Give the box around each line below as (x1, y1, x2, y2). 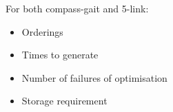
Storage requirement (21, 93, 108, 108)
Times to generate (21, 47, 99, 62)
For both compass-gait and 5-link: (6, 1, 149, 15)
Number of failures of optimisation (21, 70, 167, 85)
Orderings (21, 24, 63, 38)
